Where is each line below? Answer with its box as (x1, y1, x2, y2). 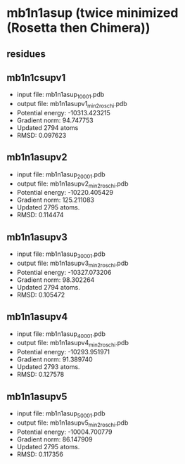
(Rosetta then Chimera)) (6, 20, 151, 36)
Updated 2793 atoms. (16, 363, 80, 371)
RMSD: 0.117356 (16, 450, 64, 458)
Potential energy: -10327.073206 (16, 268, 112, 276)
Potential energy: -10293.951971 (16, 348, 110, 356)
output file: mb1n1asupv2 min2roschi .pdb (16, 179, 129, 189)
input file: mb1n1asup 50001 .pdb (16, 409, 106, 419)
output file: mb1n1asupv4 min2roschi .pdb (16, 339, 129, 349)
